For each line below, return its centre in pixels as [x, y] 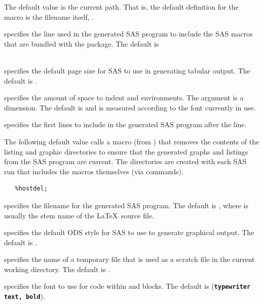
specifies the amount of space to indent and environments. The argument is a [124, 98]
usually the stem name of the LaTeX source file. [79, 215]
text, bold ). [25, 296]
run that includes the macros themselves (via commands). [94, 171]
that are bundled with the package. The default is [82, 43]
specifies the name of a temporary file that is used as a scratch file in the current [129, 259]
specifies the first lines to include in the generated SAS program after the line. [125, 124]
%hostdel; [31, 189]
